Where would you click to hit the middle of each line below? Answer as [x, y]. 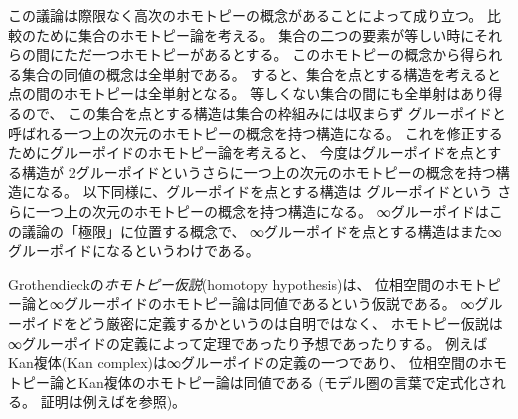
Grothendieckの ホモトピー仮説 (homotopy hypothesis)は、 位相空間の [227, 283]
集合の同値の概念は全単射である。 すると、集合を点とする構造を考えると [261, 73]
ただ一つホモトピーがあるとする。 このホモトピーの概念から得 [269, 54]
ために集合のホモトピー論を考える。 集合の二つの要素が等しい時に [254, 34]
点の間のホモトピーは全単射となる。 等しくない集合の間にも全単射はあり [248, 93]
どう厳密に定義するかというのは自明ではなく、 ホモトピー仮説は [290, 322]
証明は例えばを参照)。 [113, 401]
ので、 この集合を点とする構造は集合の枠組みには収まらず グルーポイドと [264, 112]
